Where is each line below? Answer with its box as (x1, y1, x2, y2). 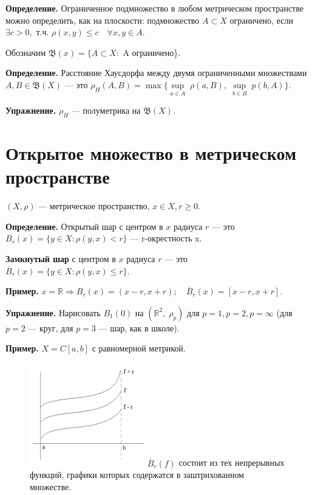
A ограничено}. (123, 46, 181, 58)
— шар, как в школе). (98, 321, 180, 334)
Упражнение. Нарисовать (5, 306, 101, 319)
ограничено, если (229, 13, 293, 26)
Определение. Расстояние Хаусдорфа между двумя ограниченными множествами (5, 66, 307, 79)
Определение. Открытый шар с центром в (5, 220, 163, 232)
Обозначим (5, 46, 46, 58)
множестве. (30, 480, 72, 493)
